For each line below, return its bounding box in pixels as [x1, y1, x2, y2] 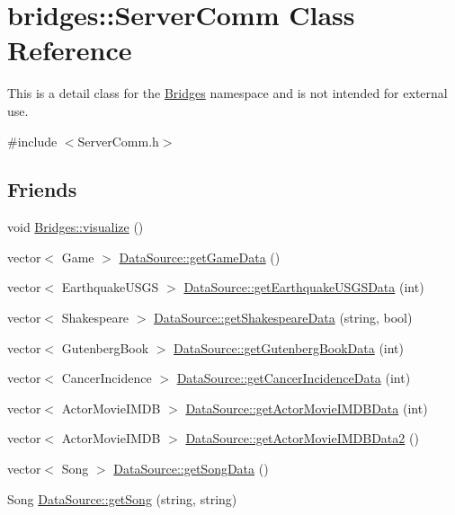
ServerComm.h [77, 131, 159, 150]
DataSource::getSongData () [113, 459, 269, 478]
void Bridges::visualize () [7, 218, 144, 236]
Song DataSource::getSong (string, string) [7, 489, 237, 508]
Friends [7, 175, 77, 203]
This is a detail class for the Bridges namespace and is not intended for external [7, 84, 448, 102]
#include [7, 131, 58, 150]
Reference [7, 31, 132, 68]
